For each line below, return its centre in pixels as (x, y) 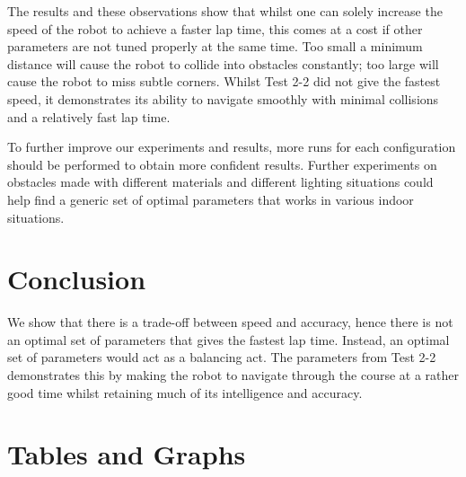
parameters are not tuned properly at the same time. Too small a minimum (215, 46)
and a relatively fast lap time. (89, 116)
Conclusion (77, 279)
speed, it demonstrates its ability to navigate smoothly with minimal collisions (223, 98)
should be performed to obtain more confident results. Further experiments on (222, 164)
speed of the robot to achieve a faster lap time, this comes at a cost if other (215, 28)
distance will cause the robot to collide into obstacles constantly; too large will (223, 63)
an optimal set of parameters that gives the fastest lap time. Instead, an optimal (229, 339)
